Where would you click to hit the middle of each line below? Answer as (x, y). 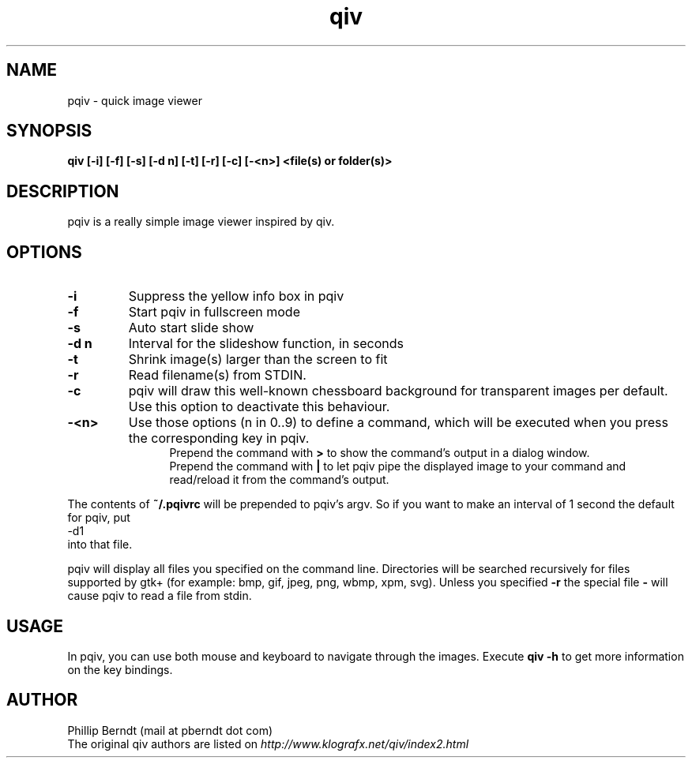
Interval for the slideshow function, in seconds (266, 344)
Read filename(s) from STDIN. (217, 375)
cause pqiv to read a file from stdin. (160, 596)
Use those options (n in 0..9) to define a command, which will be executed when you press (398, 423)
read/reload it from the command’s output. (279, 480)
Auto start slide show (191, 328)
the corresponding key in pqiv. (219, 438)
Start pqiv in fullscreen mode (214, 312)
